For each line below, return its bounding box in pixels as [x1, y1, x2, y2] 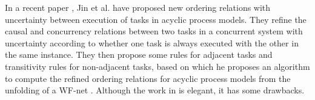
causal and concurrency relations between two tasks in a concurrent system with [5, 25, 303, 37]
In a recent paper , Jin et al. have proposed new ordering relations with [5, 1, 271, 13]
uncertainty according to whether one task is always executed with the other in [5, 36, 299, 49]
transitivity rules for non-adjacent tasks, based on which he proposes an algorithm [5, 60, 310, 72]
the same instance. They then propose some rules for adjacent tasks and [5, 48, 273, 61]
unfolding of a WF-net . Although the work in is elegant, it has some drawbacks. [5, 84, 305, 96]
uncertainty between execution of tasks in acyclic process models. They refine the [5, 13, 307, 25]
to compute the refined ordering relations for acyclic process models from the [5, 72, 291, 84]
